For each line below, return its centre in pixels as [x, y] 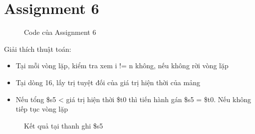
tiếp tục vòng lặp [42, 109]
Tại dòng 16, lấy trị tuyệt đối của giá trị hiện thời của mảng [108, 82]
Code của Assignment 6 [60, 32]
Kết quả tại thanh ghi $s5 [64, 125]
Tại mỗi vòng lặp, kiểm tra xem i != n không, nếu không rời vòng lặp [122, 66]
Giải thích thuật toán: [38, 49]
